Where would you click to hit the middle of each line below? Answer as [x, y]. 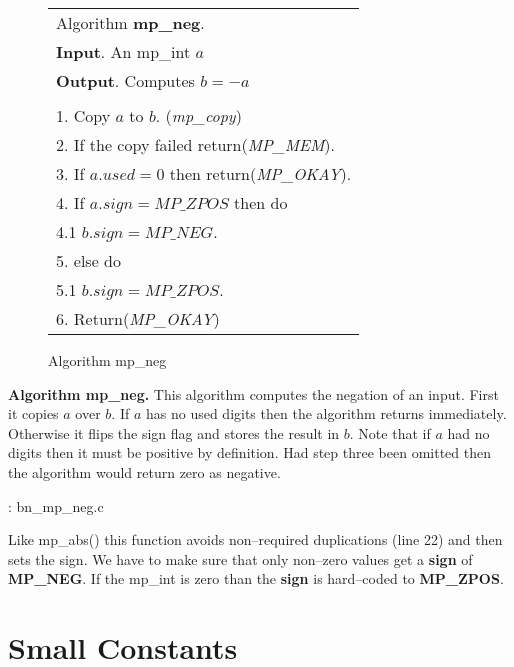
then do [261, 202]
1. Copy [83, 115]
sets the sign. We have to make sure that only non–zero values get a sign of [240, 558]
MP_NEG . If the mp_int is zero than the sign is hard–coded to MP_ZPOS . [256, 578]
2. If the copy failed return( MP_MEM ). [195, 144]
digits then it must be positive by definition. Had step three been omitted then [249, 452]
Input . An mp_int [123, 51]
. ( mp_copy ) [198, 115]
